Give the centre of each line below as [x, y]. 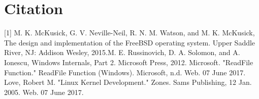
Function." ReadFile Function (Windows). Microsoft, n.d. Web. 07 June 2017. [125, 72]
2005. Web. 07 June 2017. [44, 92]
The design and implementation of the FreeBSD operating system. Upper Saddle [130, 42]
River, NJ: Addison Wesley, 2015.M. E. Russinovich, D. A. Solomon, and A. [122, 52]
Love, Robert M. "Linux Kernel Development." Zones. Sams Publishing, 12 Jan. [128, 82]
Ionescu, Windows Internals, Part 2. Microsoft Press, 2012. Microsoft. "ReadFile [129, 62]
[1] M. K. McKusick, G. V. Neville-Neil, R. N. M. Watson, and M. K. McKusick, [129, 33]
